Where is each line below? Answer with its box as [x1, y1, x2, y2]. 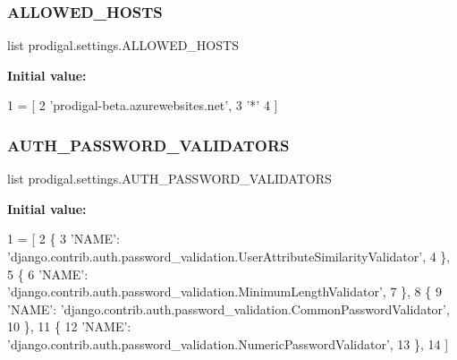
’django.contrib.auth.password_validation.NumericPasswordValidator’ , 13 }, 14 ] [7, 334, 449, 353]
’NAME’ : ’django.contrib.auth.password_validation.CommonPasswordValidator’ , [7, 299, 450, 318]
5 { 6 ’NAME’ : [7, 264, 89, 283]
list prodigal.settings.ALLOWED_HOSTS [7, 36, 239, 55]
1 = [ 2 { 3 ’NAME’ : [7, 229, 120, 248]
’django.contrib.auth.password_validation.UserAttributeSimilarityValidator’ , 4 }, [7, 247, 451, 265]
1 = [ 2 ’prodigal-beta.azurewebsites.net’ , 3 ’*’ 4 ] [7, 96, 278, 115]
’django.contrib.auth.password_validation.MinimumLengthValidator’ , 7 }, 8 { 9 [7, 282, 442, 301]
